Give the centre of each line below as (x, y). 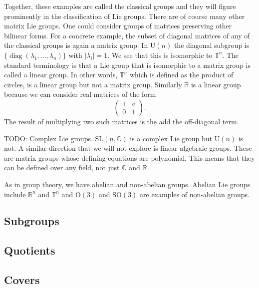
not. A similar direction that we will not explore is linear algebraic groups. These (128, 148)
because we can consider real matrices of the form (80, 94)
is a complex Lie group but (171, 138)
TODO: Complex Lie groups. (48, 138)
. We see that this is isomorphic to (160, 55)
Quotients (30, 250)
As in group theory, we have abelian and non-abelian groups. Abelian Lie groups (127, 184)
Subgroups (32, 221)
